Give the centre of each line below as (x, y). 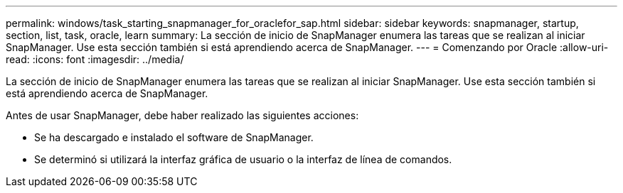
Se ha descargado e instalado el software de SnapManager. (174, 137)
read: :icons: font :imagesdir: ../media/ (95, 59)
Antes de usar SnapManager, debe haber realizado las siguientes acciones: (182, 115)
